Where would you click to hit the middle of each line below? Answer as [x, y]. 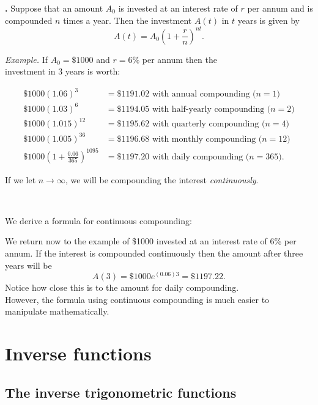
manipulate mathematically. [57, 311]
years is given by [269, 20]
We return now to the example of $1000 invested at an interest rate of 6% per [151, 241]
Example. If [27, 59]
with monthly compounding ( [207, 139]
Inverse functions [78, 353]
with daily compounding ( [201, 157]
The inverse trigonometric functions [121, 392]
